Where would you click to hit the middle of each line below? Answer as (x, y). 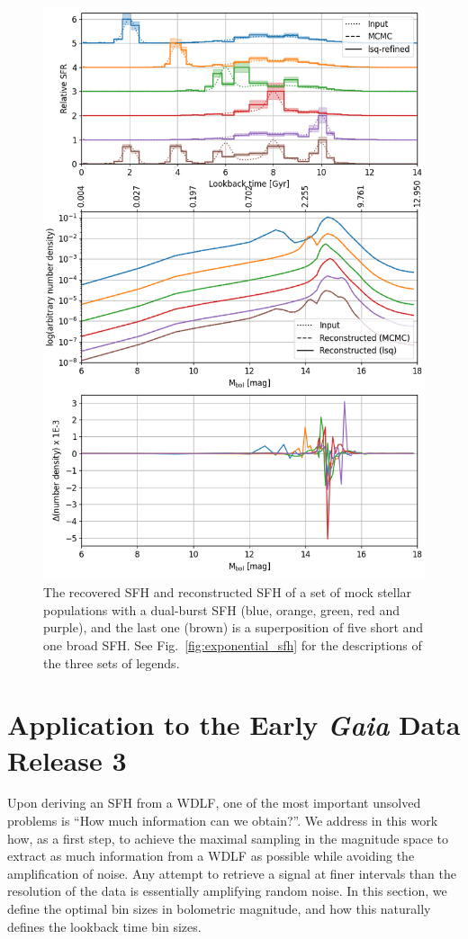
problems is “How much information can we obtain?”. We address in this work (223, 821)
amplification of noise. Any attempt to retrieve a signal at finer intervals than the (232, 873)
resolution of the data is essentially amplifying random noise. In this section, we (227, 891)
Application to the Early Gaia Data (234, 725)
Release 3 (67, 760)
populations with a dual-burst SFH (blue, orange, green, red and (222, 609)
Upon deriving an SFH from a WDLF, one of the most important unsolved (214, 803)
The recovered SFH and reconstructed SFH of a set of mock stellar (228, 592)
